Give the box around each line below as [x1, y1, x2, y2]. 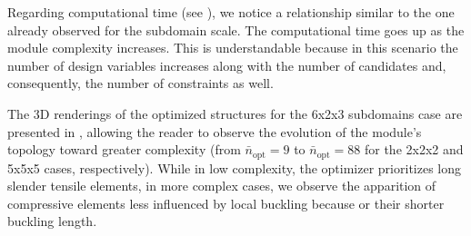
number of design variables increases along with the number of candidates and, [7, 55, 446, 74]
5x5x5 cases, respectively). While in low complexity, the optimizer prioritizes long [7, 158, 461, 177]
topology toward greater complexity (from [7, 140, 241, 159]
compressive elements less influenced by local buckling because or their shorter [7, 193, 445, 212]
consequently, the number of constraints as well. [7, 74, 274, 93]
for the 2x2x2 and [364, 140, 464, 159]
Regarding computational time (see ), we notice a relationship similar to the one [7, 3, 455, 21]
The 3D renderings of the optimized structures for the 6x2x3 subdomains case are [7, 103, 463, 123]
